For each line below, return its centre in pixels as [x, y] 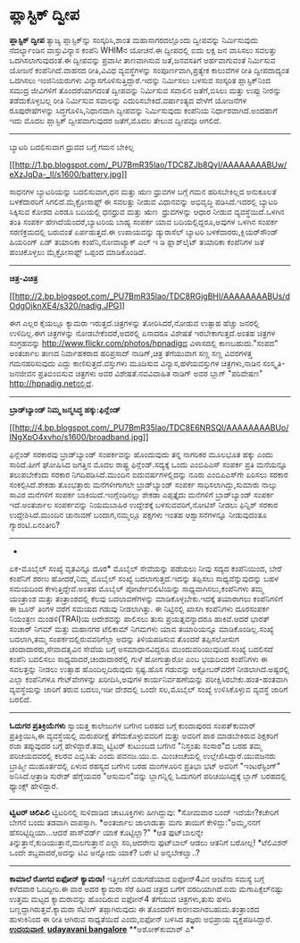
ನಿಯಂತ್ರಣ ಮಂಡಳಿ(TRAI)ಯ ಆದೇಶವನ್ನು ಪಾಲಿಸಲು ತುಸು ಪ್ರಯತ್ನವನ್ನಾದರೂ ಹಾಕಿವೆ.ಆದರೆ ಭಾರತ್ [140, 618]
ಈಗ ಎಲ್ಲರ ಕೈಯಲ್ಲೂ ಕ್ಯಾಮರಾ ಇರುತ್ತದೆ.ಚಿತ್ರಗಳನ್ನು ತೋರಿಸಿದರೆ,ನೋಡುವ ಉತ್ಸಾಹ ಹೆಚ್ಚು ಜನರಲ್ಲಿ [134, 323]
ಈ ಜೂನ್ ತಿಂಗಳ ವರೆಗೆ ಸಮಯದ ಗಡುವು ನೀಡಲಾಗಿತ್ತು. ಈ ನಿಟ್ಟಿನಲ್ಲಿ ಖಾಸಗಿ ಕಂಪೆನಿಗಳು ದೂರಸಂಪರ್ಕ [140, 608]
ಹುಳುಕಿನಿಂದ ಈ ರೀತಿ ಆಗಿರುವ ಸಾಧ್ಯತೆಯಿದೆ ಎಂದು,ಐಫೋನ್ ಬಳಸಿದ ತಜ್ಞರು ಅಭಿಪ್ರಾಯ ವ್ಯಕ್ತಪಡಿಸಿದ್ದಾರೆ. [141, 919]
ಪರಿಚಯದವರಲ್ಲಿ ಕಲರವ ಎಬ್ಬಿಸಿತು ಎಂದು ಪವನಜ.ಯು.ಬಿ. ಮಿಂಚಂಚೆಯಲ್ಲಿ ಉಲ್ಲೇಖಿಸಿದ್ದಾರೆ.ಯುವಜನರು [143, 755]
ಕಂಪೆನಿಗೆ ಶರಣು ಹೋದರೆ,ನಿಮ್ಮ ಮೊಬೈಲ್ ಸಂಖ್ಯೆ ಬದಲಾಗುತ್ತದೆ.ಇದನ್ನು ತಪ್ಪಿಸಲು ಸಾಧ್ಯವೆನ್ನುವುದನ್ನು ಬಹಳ [144, 578]
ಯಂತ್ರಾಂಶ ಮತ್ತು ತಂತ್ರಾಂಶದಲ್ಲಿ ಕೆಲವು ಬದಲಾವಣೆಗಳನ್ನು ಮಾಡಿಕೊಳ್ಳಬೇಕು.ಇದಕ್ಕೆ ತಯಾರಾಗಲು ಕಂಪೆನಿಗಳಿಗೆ [146, 599]
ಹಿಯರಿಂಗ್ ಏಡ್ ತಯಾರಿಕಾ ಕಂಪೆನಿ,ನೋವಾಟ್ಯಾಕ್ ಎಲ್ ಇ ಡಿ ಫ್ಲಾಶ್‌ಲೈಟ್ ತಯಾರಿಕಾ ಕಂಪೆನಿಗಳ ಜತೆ [137, 242]
